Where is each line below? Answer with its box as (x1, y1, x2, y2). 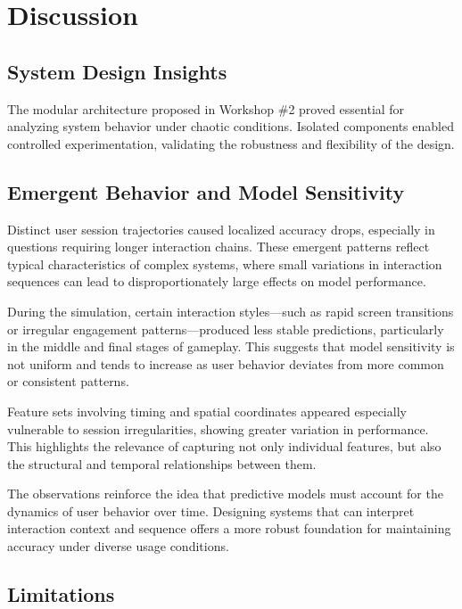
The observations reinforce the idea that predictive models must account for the (7, 484, 443, 503)
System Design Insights (7, 57, 227, 85)
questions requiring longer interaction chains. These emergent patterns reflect (7, 237, 430, 256)
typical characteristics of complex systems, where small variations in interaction (7, 254, 442, 273)
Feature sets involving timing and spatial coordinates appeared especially (7, 401, 407, 420)
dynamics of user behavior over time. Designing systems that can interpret (7, 501, 415, 520)
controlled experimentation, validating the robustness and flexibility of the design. (7, 134, 455, 152)
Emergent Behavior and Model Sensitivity (7, 177, 405, 205)
